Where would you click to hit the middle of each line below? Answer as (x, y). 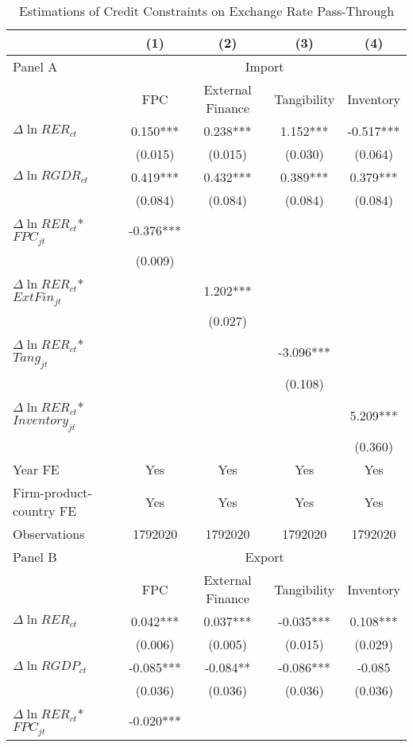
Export (264, 557)
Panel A (35, 66)
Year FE (36, 470)
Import (264, 66)
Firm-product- (52, 493)
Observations (49, 534)
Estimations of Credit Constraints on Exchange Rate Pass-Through (206, 11)
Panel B (35, 557)
